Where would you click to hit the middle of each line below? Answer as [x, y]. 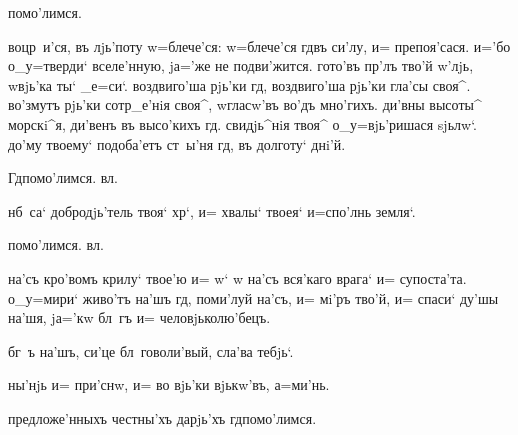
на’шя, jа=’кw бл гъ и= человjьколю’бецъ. [139, 317]
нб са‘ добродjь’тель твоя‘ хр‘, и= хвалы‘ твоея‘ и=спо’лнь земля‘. [212, 210]
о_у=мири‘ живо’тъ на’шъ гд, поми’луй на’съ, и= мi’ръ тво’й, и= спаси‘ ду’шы [253, 297]
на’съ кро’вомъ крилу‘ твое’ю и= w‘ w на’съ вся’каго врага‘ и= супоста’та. [237, 277]
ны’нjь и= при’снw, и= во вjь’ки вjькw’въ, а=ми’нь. [169, 384]
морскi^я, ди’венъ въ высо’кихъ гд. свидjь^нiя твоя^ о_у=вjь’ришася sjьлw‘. [242, 123]
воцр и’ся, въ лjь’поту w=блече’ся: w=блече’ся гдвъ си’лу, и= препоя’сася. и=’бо [259, 45]
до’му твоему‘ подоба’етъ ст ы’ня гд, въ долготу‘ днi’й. [177, 143]
